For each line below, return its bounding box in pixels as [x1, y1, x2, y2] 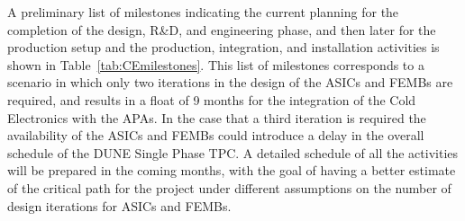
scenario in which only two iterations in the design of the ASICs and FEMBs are [7, 73, 453, 92]
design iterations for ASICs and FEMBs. [7, 196, 232, 215]
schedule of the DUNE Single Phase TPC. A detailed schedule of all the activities [7, 143, 459, 162]
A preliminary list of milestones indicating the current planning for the [7, 3, 399, 21]
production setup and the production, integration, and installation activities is [7, 38, 440, 57]
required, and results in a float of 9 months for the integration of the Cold [7, 90, 416, 109]
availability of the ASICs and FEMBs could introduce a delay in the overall [7, 126, 424, 145]
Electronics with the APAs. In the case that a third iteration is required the [7, 108, 426, 127]
